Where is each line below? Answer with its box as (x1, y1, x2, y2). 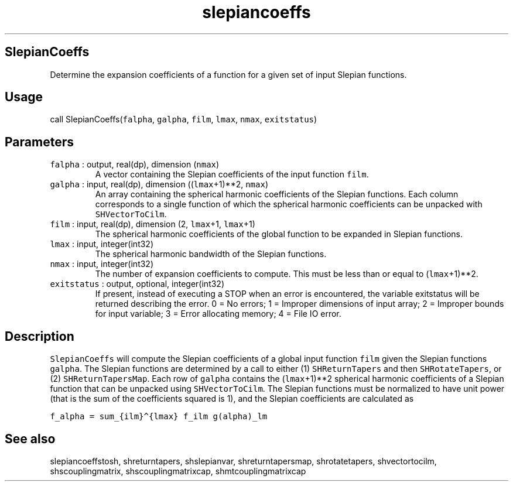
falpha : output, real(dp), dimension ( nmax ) (50, 159, 220, 170)
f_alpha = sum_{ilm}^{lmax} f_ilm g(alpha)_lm (50, 412, 268, 422)
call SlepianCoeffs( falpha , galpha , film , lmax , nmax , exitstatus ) (50, 114, 317, 125)
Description (5, 328, 74, 344)
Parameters (5, 134, 74, 149)
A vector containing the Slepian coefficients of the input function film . (95, 169, 369, 180)
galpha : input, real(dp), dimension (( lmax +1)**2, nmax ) (50, 179, 268, 190)
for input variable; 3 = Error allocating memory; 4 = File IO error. (95, 309, 341, 319)
